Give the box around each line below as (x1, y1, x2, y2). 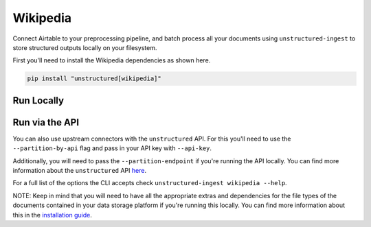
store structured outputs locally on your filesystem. (12, 43, 157, 51)
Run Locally (12, 95, 65, 106)
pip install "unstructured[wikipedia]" (27, 75, 161, 82)
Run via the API (12, 117, 79, 128)
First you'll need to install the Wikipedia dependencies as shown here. (12, 56, 211, 64)
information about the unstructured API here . (12, 167, 147, 174)
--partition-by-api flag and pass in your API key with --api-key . (12, 144, 212, 152)
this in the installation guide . (12, 211, 92, 219)
